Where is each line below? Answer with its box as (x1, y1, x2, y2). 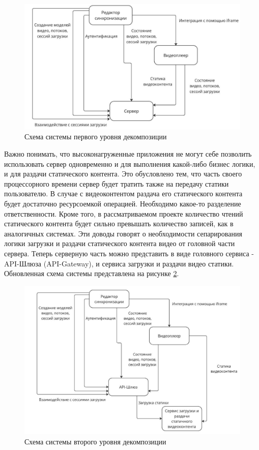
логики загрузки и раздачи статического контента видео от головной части (4, 238, 235, 249)
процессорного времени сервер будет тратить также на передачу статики (4, 178, 229, 189)
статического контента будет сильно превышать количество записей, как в (4, 218, 234, 229)
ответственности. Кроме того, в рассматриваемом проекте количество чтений (4, 208, 243, 219)
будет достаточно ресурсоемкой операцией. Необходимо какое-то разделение (4, 198, 241, 208)
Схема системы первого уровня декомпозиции (24, 131, 167, 142)
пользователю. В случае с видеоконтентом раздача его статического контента (4, 188, 243, 199)
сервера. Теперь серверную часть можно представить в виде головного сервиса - (4, 248, 254, 258)
